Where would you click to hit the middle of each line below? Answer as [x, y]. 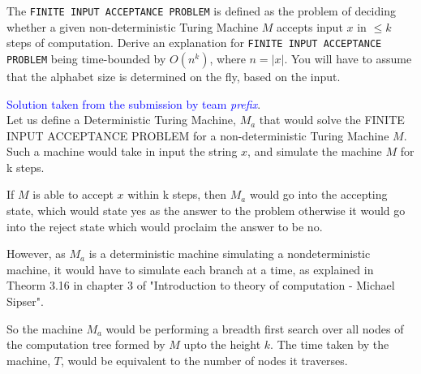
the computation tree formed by [86, 344]
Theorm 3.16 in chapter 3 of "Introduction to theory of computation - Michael [201, 285]
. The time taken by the [330, 344]
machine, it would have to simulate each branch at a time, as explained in [190, 269]
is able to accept [73, 194]
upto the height [222, 344]
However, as [36, 254]
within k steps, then [177, 194]
